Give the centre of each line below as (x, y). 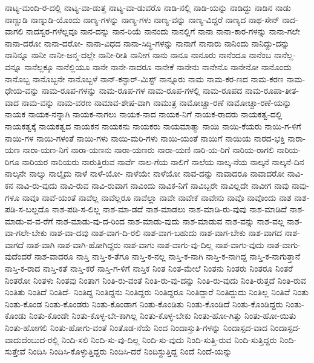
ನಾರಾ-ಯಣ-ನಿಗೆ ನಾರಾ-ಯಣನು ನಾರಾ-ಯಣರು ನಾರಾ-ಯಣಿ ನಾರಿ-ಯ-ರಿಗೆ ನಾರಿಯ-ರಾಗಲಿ (148, 150)
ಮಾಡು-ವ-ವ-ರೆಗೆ (29, 221)
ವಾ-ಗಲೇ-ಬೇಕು (26, 233)
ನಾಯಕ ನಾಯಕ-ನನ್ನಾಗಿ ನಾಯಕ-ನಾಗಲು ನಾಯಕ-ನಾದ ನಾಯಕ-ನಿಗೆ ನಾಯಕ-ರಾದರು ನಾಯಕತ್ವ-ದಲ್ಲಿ (144, 114)
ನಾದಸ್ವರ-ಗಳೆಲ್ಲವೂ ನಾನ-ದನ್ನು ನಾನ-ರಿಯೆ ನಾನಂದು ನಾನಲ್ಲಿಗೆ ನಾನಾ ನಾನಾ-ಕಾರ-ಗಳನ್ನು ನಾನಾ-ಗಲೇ (163, 31)
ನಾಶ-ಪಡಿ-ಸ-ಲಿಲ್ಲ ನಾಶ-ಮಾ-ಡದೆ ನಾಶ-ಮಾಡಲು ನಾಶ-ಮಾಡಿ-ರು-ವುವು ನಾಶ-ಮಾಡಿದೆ (169, 209)
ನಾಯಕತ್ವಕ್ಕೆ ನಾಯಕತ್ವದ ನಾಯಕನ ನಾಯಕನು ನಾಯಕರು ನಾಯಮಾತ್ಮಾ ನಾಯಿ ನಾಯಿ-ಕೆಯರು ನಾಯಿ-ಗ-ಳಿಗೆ (153, 126)
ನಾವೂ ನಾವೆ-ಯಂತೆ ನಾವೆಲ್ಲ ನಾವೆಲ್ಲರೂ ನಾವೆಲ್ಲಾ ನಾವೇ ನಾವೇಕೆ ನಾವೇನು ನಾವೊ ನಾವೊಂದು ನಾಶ (157, 197)
